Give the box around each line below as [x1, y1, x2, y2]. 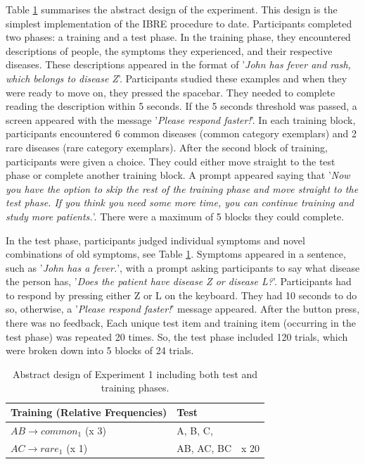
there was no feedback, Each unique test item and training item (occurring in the [6, 315, 356, 330]
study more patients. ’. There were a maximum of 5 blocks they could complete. [6, 208, 345, 223]
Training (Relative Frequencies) [11, 405, 167, 420]
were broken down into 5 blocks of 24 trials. [6, 343, 194, 358]
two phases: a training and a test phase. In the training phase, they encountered [6, 30, 351, 44]
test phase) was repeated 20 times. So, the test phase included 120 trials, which [6, 329, 348, 344]
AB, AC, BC [177, 440, 232, 455]
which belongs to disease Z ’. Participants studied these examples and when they [6, 70, 347, 85]
